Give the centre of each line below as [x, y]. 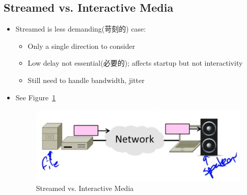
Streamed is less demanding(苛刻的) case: [81, 29]
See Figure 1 [36, 97]
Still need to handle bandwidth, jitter [86, 80]
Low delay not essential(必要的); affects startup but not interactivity [135, 63]
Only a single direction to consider [81, 46]
